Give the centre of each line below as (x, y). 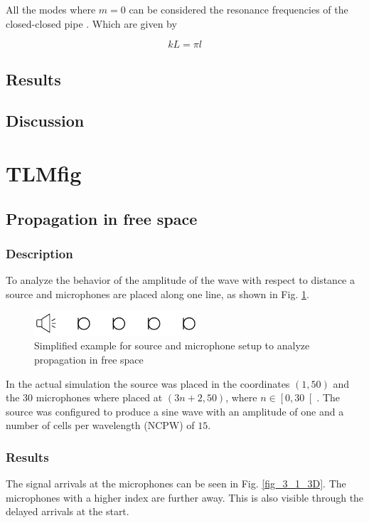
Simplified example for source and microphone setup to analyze (172, 345)
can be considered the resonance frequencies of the (239, 9)
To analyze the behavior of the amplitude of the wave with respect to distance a (180, 280)
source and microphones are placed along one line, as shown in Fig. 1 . (157, 294)
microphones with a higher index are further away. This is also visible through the (185, 497)
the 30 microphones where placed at (84, 397)
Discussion (45, 121)
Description (39, 253)
